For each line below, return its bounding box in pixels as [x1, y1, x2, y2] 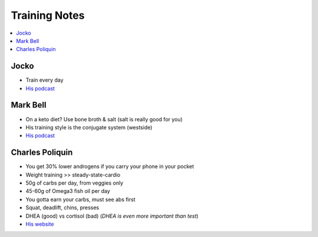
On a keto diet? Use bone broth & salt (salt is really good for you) [25, 115, 183, 123]
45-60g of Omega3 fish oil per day [25, 188, 110, 195]
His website [25, 221, 54, 228]
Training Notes [11, 9, 85, 22]
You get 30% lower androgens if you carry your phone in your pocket [25, 163, 194, 170]
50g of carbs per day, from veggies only [25, 179, 124, 186]
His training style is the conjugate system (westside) [25, 123, 153, 131]
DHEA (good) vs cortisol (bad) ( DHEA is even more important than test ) [25, 212, 198, 219]
